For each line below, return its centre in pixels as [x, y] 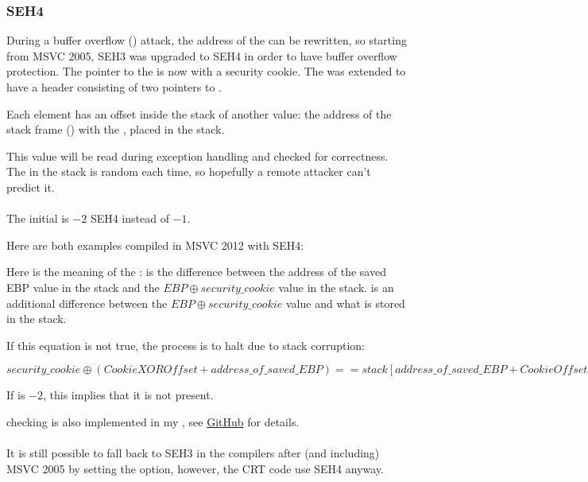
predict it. [31, 187]
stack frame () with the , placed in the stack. [116, 129]
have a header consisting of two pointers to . [114, 87]
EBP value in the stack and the [83, 287]
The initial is [38, 218]
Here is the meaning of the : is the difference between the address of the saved [196, 272]
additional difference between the [87, 303]
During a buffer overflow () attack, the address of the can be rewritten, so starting [207, 40]
